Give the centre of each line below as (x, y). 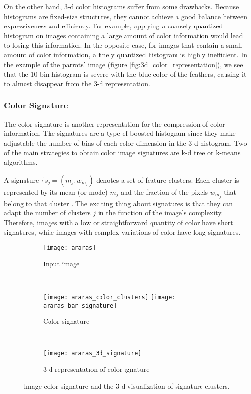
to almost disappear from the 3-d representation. (77, 83)
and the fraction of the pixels (164, 192)
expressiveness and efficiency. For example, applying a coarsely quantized (113, 26)
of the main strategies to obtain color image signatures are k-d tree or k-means (122, 152)
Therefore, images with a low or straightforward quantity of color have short (119, 222)
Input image (62, 263)
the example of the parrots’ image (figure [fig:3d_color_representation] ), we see (124, 64)
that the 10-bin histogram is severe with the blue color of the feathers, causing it (125, 74)
